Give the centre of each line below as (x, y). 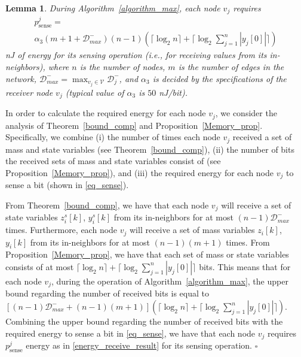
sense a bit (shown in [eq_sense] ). (67, 185)
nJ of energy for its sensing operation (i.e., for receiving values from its (136, 55)
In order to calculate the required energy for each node (106, 113)
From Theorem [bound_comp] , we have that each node (107, 205)
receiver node (29, 92)
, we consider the (246, 113)
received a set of (262, 137)
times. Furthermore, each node (62, 230)
